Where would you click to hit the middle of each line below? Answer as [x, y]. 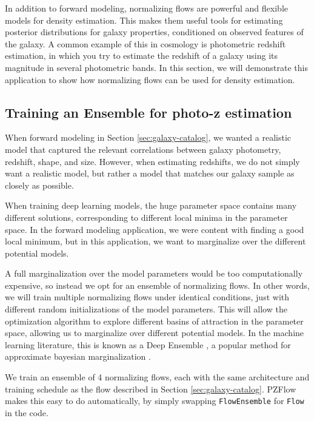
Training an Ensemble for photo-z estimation [149, 112]
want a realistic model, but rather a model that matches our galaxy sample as [150, 173]
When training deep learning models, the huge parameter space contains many [151, 205]
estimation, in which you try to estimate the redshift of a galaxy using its [142, 56]
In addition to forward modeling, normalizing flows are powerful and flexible [146, 8]
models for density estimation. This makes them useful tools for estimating [144, 20]
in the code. [27, 412]
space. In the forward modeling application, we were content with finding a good [155, 229]
